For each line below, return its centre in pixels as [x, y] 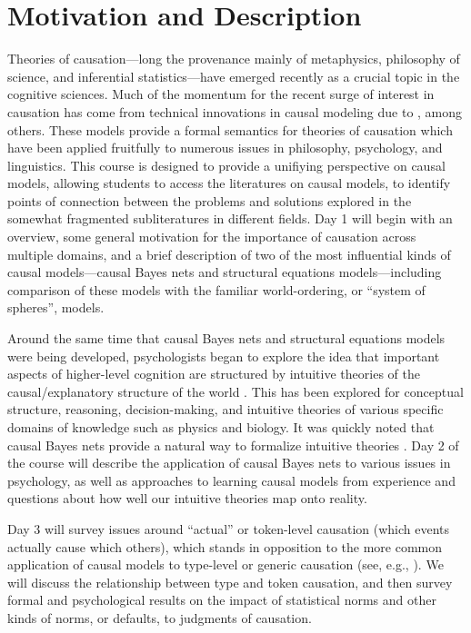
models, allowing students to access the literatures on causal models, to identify [229, 183]
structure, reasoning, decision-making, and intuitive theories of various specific [225, 409]
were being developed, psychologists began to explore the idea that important [224, 356]
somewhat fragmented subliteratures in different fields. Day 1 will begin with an [230, 218]
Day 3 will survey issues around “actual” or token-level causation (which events [229, 528]
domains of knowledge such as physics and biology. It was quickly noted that [221, 427]
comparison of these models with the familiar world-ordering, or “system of [216, 289]
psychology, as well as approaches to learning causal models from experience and [231, 480]
